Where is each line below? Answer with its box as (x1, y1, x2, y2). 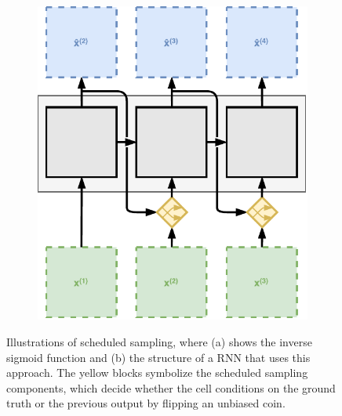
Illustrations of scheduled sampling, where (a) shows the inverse (6, 334, 312, 349)
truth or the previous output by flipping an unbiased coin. (6, 395, 286, 411)
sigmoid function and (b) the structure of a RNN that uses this (6, 349, 311, 365)
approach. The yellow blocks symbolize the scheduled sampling (6, 364, 308, 381)
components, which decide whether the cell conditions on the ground (6, 379, 336, 396)
